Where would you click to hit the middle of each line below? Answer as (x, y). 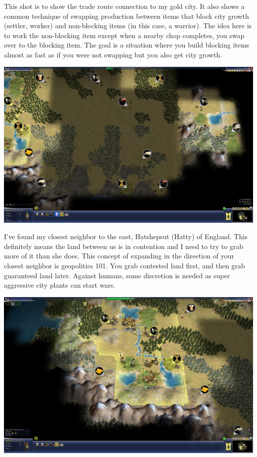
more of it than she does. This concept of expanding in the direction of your (119, 256)
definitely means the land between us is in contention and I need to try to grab (124, 246)
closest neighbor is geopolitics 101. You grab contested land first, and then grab (125, 265)
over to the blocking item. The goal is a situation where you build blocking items (127, 45)
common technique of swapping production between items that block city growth (127, 16)
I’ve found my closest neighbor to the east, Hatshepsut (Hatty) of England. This (126, 236)
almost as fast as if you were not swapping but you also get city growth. (113, 54)
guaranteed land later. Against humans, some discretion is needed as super (117, 275)
